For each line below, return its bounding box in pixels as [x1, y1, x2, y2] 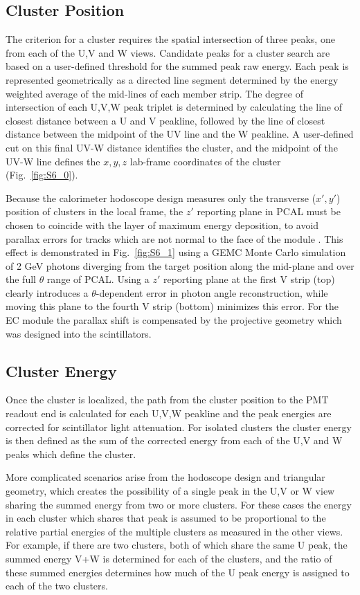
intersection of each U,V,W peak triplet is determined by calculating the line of [6, 100, 342, 114]
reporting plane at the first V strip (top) [163, 272, 335, 286]
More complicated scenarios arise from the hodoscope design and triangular [6, 470, 325, 484]
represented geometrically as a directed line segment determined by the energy [6, 72, 339, 86]
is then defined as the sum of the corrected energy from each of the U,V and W [6, 433, 343, 448]
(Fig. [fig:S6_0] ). [6, 167, 78, 182]
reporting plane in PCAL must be [197, 204, 341, 219]
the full [6, 272, 36, 286]
